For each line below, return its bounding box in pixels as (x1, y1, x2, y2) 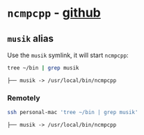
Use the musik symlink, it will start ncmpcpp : (7, 51, 129, 59)
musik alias (7, 33, 54, 45)
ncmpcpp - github (7, 5, 101, 21)
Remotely (7, 93, 40, 102)
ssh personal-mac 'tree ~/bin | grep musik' (7, 109, 138, 116)
